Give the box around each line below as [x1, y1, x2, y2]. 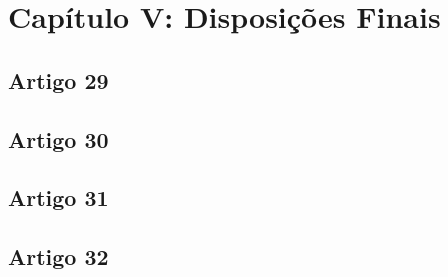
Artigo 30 [8, 123, 109, 154]
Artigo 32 [8, 241, 109, 272]
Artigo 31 [8, 182, 109, 213]
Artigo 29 [8, 64, 109, 95]
